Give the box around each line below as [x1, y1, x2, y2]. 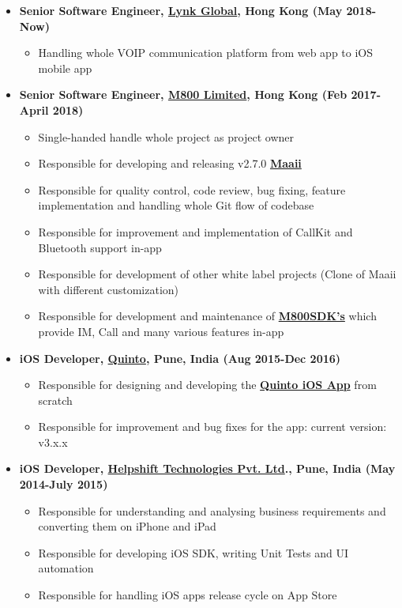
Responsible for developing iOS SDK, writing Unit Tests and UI [38, 544, 349, 561]
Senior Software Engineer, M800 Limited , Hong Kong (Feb [19, 86, 348, 103]
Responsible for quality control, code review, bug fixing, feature [38, 181, 346, 198]
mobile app [38, 59, 92, 76]
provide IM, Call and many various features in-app [38, 323, 284, 339]
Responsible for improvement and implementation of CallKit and [38, 223, 353, 240]
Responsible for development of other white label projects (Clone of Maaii [38, 266, 396, 282]
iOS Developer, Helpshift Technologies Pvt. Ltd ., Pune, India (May [19, 460, 396, 477]
